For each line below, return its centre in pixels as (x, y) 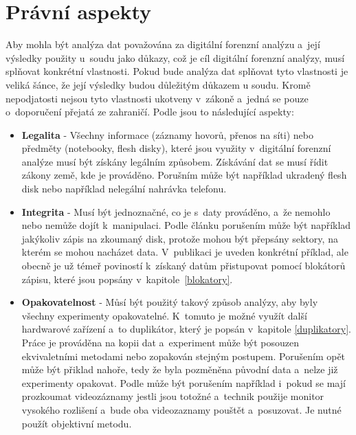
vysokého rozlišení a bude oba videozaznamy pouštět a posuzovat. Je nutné (181, 409)
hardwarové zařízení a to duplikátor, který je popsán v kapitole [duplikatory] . (186, 329)
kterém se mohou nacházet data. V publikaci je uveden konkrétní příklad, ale (185, 252)
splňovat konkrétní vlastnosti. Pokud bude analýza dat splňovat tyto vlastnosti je (177, 71)
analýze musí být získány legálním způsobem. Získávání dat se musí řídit (175, 161)
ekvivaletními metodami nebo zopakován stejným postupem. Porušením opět (183, 356)
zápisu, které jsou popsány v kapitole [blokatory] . (127, 279)
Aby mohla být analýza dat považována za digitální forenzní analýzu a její (163, 44)
